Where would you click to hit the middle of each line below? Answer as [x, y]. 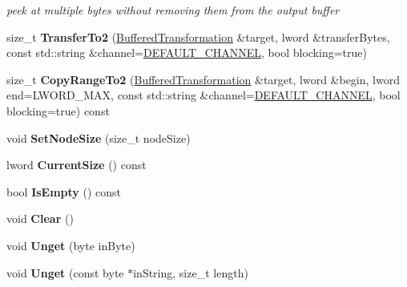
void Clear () [40, 218]
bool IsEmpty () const [64, 191]
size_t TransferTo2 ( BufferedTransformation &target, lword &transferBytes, [198, 36]
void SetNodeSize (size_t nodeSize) [99, 137]
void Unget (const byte [65, 272]
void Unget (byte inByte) [71, 245]
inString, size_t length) [191, 272]
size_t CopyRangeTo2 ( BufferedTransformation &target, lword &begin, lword [203, 79]
